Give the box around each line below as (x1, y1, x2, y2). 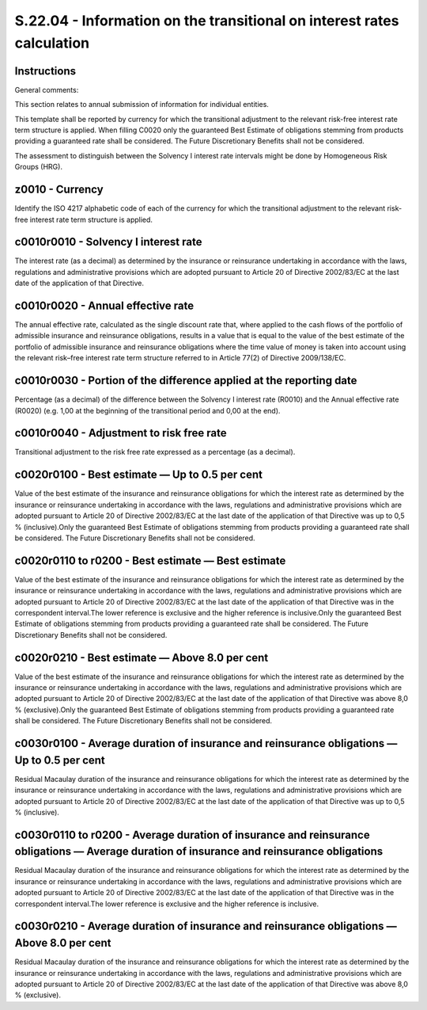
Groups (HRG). (14, 162, 63, 172)
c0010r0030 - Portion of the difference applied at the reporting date (14, 374, 357, 387)
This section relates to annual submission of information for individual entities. (14, 100, 269, 109)
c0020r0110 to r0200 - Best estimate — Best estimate (14, 554, 286, 567)
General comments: (14, 85, 79, 94)
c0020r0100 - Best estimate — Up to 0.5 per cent (14, 468, 263, 482)
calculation (14, 34, 90, 51)
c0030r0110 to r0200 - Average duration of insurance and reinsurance (14, 828, 371, 841)
